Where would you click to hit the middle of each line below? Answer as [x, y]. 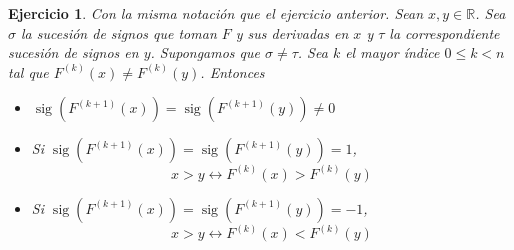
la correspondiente [444, 32]
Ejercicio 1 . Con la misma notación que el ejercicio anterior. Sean [216, 13]
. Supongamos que [205, 52]
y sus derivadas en [292, 32]
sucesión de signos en [73, 52]
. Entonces [232, 71]
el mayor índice [392, 52]
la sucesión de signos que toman [119, 32]
